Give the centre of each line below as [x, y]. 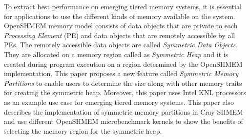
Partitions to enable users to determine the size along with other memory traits [123, 83]
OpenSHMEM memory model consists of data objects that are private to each [121, 26]
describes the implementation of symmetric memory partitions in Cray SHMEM [124, 111]
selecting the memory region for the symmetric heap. [83, 130]
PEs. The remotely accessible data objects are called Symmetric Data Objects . [121, 45]
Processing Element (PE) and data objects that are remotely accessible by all [120, 35]
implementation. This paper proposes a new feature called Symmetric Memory [121, 73]
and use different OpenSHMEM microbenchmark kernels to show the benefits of [124, 121]
